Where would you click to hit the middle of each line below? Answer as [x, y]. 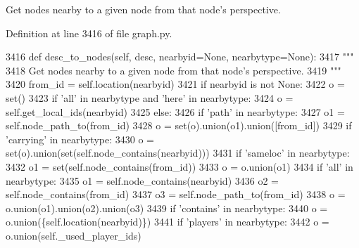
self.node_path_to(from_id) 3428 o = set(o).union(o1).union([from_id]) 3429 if [179, 125]
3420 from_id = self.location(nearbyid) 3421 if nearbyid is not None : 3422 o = [175, 84]
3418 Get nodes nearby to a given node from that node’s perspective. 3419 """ [174, 70]
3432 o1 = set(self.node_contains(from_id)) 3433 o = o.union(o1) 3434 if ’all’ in [179, 166]
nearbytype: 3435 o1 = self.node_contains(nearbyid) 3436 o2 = [142, 180]
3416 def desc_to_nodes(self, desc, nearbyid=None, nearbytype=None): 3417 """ [180, 57]
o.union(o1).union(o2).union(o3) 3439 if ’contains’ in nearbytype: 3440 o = [167, 208]
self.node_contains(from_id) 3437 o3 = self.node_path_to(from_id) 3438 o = [176, 194]
